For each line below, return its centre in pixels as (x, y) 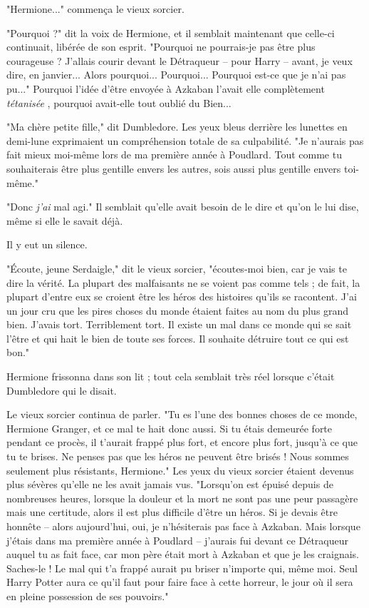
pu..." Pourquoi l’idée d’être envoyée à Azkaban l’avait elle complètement (166, 88)
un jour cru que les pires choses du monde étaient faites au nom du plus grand (178, 310)
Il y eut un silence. (47, 244)
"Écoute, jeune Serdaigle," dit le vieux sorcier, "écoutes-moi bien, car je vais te (177, 268)
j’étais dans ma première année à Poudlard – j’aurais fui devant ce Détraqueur (177, 540)
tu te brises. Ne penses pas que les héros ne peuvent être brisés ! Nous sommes (178, 456)
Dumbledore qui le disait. (62, 390)
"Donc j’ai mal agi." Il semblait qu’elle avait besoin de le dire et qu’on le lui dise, (183, 207)
